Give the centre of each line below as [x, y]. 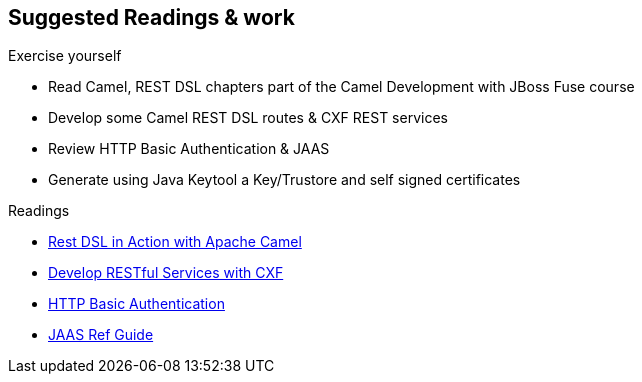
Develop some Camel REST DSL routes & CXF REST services [248, 118]
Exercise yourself [65, 56]
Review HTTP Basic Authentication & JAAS [189, 149]
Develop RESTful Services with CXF [166, 273]
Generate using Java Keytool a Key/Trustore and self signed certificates [284, 180]
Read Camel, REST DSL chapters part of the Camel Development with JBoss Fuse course [341, 87]
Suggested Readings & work [151, 17]
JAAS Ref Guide [101, 335]
